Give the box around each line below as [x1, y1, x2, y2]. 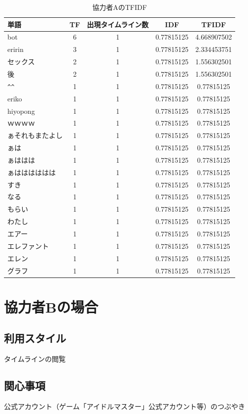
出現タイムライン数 [87, 19, 149, 29]
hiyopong [7, 105, 35, 116]
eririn [7, 44, 24, 54]
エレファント [7, 240, 49, 251]
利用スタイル [4, 330, 66, 346]
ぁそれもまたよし [7, 130, 63, 140]
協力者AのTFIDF [92, 2, 147, 12]
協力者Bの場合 [4, 296, 98, 317]
